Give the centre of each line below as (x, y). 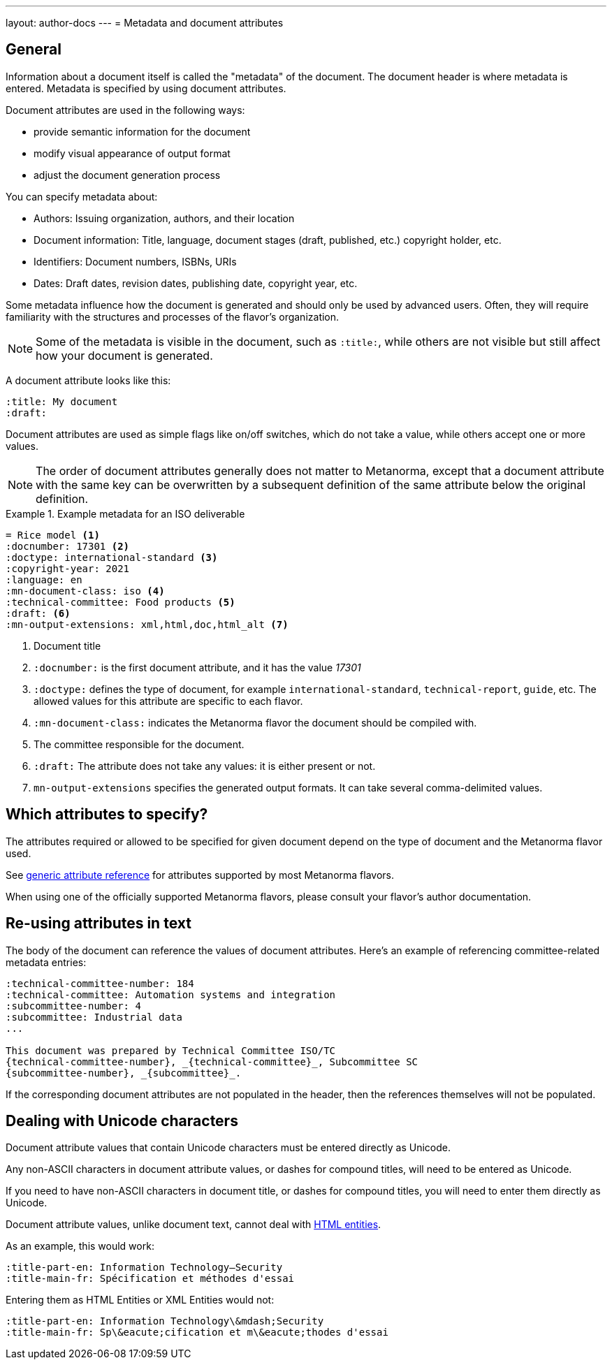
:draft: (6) (38, 613)
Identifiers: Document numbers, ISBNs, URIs (135, 261)
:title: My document (62, 401)
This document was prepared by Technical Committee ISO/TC (171, 1050)
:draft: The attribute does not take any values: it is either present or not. (205, 766)
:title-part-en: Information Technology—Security (144, 1268)
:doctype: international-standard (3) (112, 557)
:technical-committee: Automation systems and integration (171, 994)
